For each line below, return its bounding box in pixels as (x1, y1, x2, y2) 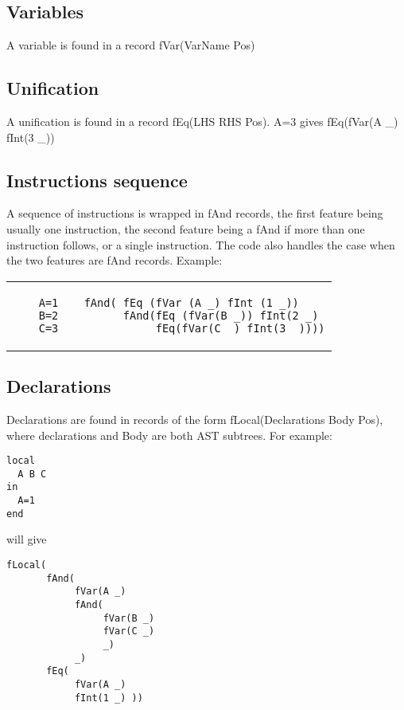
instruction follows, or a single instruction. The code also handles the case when (6, 236, 395, 253)
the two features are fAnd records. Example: (6, 252, 223, 269)
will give (6, 531, 47, 547)
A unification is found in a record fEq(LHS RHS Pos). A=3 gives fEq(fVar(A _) (6, 113, 398, 129)
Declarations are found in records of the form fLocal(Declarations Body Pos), (6, 410, 383, 427)
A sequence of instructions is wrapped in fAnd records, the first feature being (6, 205, 383, 222)
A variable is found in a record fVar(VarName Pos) (6, 37, 255, 53)
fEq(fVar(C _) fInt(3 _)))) (155, 321, 325, 335)
